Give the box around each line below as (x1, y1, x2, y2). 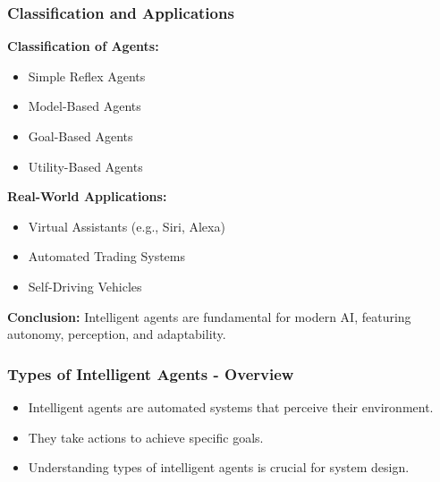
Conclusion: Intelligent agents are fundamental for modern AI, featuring (7, 307, 411, 326)
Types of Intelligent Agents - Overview (7, 362, 294, 385)
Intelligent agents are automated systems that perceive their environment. (28, 397, 434, 416)
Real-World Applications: (7, 187, 167, 206)
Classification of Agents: (7, 37, 159, 55)
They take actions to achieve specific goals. (28, 427, 264, 446)
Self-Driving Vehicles (28, 276, 142, 295)
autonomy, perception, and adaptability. (7, 325, 226, 343)
